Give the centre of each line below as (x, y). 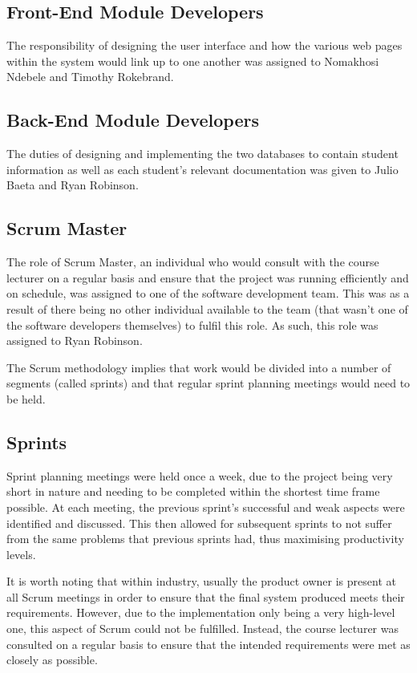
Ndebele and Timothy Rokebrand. (90, 77)
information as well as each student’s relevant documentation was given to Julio (202, 169)
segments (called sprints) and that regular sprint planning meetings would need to (208, 383)
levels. (21, 554)
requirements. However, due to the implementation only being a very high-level (201, 612)
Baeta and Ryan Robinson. (73, 185)
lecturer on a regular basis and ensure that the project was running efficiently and (208, 277)
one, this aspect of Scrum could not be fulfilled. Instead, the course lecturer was (202, 628)
